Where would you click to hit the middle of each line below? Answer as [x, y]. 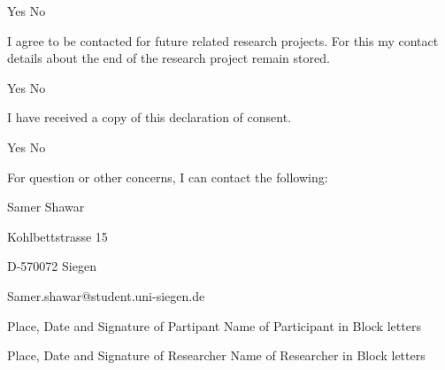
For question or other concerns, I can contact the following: [168, 177]
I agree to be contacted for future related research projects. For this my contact [223, 40]
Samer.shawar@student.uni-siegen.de [106, 295]
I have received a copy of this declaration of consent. [150, 117]
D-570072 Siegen [52, 266]
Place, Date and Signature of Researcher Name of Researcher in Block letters [216, 355]
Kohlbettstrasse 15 [58, 236]
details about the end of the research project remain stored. [169, 58]
